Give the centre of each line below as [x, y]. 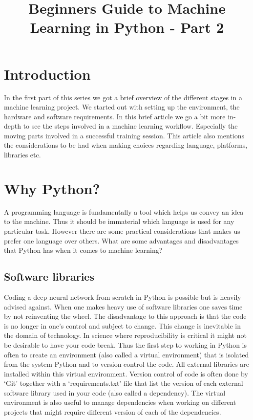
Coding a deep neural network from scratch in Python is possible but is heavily [123, 297]
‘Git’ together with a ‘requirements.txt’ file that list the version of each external [124, 383]
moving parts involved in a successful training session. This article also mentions [124, 135]
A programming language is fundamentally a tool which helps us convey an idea [124, 211]
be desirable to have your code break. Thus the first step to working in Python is [125, 344]
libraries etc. [22, 155]
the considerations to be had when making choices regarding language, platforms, [126, 145]
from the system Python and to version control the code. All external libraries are [127, 364]
